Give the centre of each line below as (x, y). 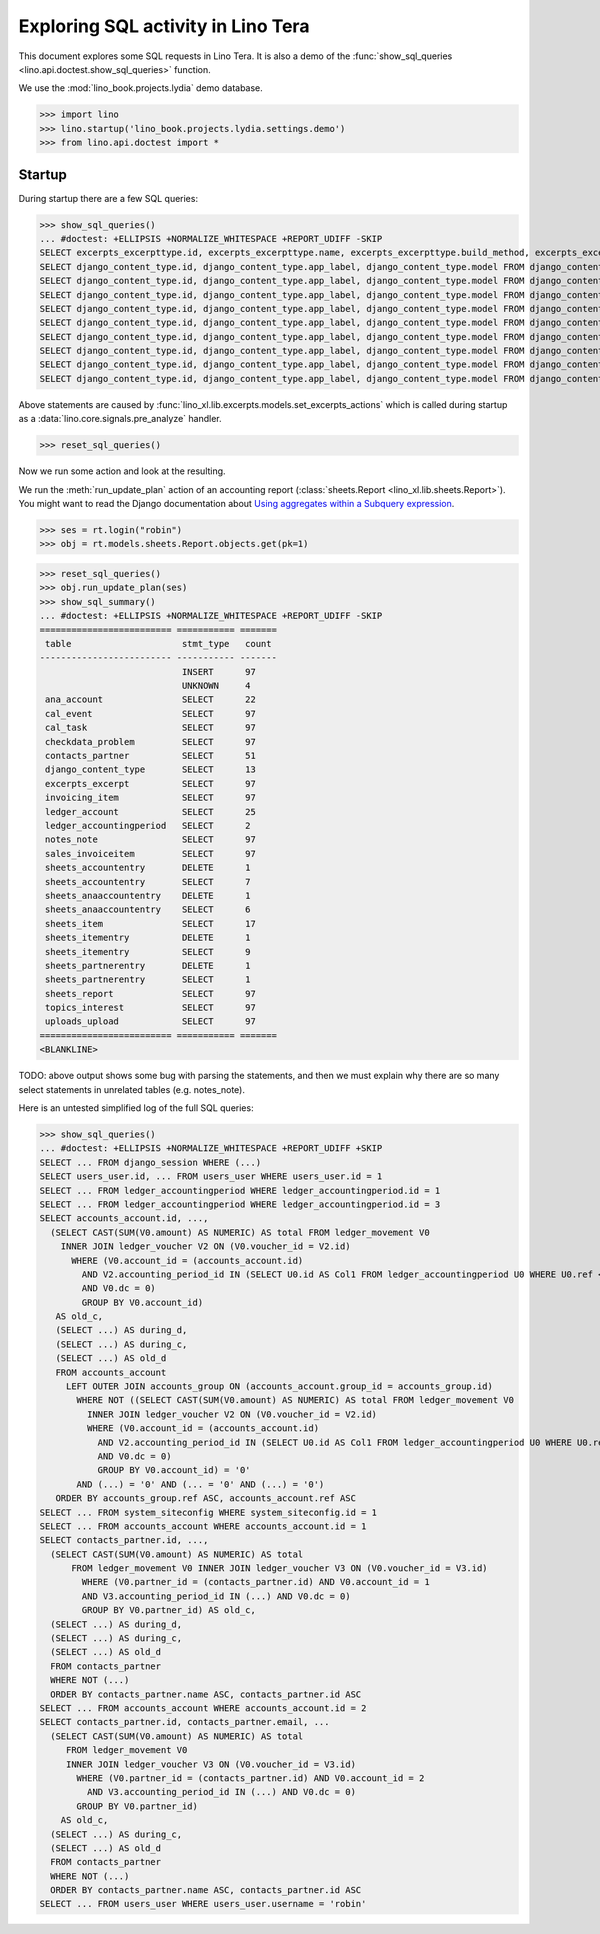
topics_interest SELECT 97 (151, 1008)
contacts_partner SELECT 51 (151, 756)
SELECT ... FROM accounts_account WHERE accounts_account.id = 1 (203, 1526)
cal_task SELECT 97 (151, 728)
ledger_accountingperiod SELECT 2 (148, 825)
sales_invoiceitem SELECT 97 (151, 853)
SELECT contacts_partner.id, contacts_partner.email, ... (184, 1722)
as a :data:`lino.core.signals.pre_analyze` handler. (120, 419)
